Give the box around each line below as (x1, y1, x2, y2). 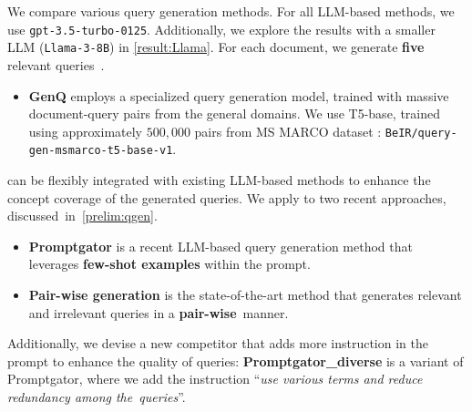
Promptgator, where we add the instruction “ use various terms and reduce (7, 369, 423, 388)
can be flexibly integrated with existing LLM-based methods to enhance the (7, 170, 431, 189)
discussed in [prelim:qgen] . (7, 206, 158, 225)
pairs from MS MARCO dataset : (194, 121, 382, 140)
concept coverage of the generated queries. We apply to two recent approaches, (7, 188, 446, 207)
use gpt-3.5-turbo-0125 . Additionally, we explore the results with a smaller (7, 19, 436, 38)
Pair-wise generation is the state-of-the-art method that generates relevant (28, 284, 462, 304)
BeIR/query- (385, 126, 457, 139)
